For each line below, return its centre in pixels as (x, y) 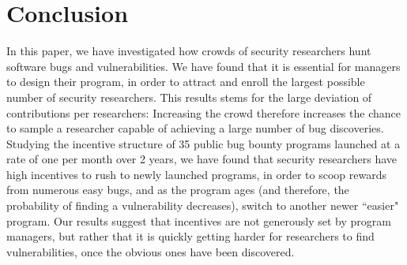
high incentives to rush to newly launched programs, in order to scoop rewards (196, 174)
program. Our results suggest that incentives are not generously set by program (199, 220)
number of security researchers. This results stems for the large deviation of (189, 97)
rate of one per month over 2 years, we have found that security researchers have (202, 159)
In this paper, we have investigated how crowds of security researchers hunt (189, 51)
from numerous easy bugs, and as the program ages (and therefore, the (178, 190)
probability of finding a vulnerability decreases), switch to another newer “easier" (203, 205)
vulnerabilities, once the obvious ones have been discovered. (151, 251)
